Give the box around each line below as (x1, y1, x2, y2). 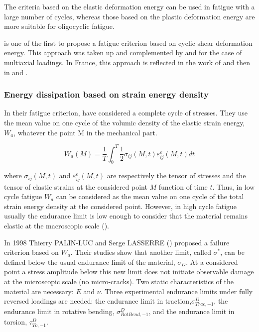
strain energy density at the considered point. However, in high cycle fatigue (4, 201, 237, 211)
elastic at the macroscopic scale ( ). (4, 220, 109, 230)
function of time (158, 181, 208, 192)
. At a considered (186, 256, 238, 267)
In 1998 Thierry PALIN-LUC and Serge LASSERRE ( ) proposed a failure (4, 237, 230, 247)
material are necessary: (4, 286, 74, 296)
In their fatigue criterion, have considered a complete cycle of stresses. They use (4, 108, 248, 118)
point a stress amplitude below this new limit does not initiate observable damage (4, 266, 254, 277)
